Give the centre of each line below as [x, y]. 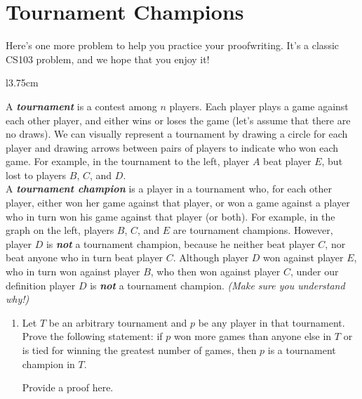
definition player [41, 285]
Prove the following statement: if [92, 336]
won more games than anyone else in [253, 336]
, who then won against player [215, 272]
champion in [48, 364]
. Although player [211, 257]
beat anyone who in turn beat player [85, 257]
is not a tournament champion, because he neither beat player [180, 243]
